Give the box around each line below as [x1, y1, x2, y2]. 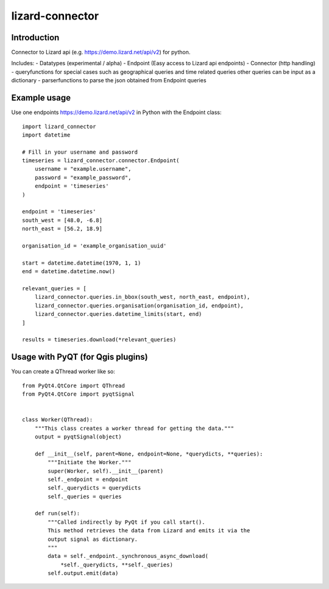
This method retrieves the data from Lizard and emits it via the [48, 527, 250, 534]
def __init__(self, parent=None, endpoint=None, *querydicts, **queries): [34, 450, 263, 457]
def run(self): [34, 510, 80, 517]
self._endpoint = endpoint [48, 476, 129, 483]
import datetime [22, 131, 71, 138]
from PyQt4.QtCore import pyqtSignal [22, 390, 135, 398]
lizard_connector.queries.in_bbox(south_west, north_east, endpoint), [34, 293, 250, 301]
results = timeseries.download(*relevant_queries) [22, 336, 177, 343]
